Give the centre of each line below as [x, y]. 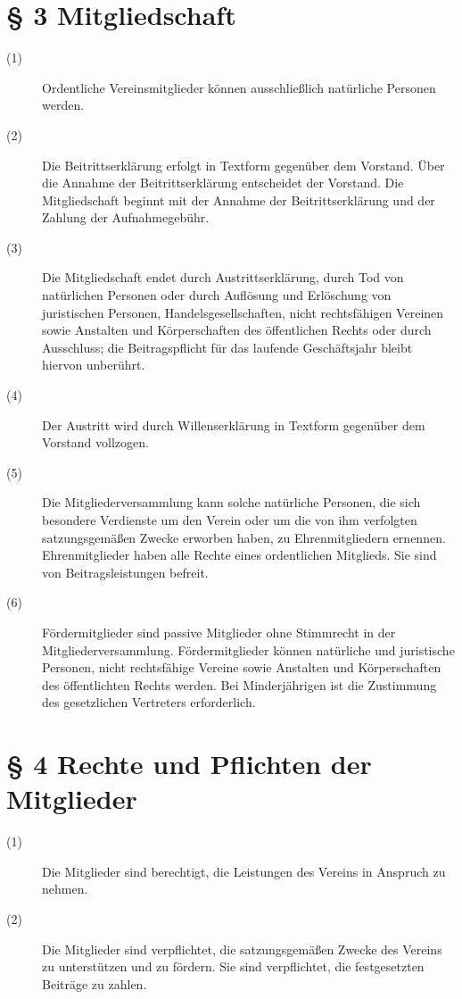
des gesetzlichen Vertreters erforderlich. [149, 702]
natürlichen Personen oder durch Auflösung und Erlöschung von [217, 295]
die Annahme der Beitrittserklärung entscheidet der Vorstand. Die [223, 183]
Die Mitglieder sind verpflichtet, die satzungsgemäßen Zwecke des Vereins [242, 949]
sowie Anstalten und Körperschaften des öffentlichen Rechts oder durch [237, 330]
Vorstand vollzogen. [95, 442]
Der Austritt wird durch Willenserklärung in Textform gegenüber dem [234, 425]
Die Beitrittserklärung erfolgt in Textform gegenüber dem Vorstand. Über [243, 165]
